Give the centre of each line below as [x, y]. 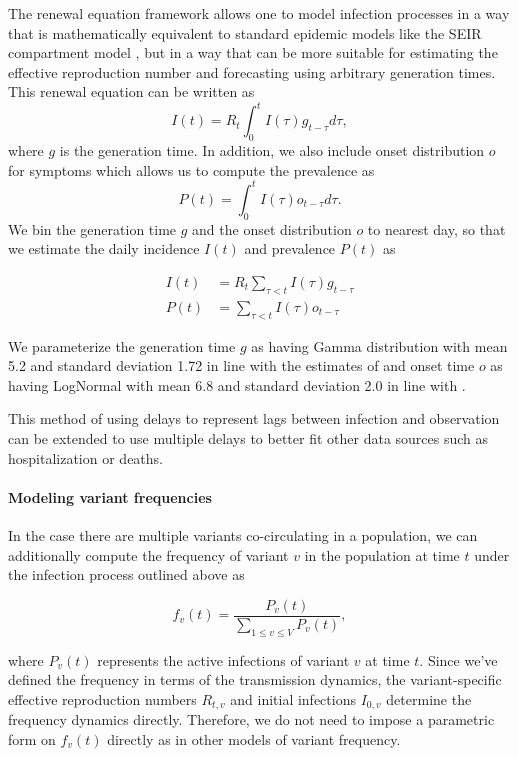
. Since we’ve [458, 659]
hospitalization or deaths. [85, 457]
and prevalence [290, 248]
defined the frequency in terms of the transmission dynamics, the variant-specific [255, 679]
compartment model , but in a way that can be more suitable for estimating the [253, 52]
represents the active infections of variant [223, 659]
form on [32, 738]
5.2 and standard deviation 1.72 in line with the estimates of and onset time [241, 365]
